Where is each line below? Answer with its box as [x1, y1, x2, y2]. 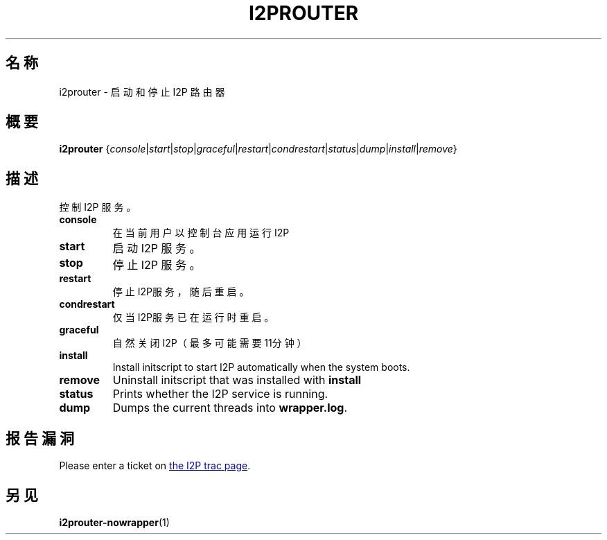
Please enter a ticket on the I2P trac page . [59, 460, 251, 472]
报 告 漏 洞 [6, 429, 74, 447]
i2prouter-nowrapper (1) [59, 516, 170, 528]
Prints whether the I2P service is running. [112, 387, 328, 401]
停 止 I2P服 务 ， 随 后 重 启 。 [112, 286, 249, 298]
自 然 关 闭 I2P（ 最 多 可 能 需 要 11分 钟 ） [112, 337, 307, 349]
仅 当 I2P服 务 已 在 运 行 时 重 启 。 [112, 311, 274, 324]
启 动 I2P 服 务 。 [112, 241, 201, 256]
